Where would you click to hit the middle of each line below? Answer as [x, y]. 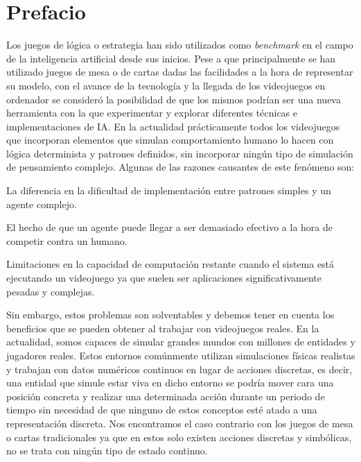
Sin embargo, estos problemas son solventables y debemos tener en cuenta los [170, 315]
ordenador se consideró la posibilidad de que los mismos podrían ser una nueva [174, 99]
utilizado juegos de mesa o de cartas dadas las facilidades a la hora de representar [180, 72]
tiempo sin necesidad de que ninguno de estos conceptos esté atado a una [162, 410]
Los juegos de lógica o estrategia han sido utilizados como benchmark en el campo [180, 45]
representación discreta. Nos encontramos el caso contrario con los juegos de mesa [180, 423]
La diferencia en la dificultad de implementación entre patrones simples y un [169, 190]
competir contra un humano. [67, 240]
